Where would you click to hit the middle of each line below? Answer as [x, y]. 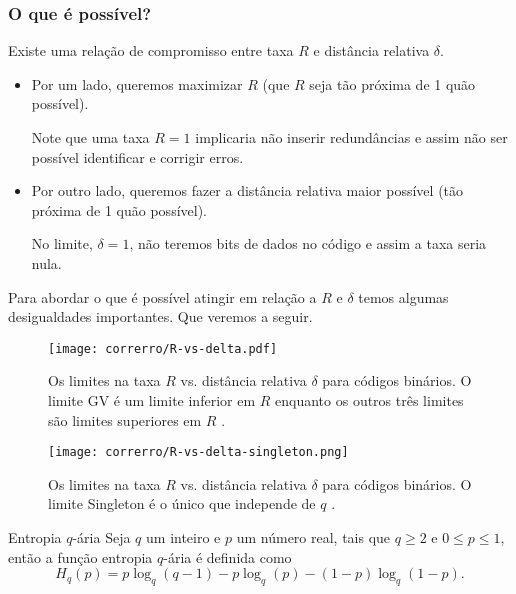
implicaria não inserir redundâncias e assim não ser [351, 137]
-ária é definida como [227, 556]
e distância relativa [371, 50]
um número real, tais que [313, 537]
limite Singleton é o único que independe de [182, 503]
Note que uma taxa [90, 137]
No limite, [62, 243]
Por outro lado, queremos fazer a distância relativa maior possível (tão [247, 190]
